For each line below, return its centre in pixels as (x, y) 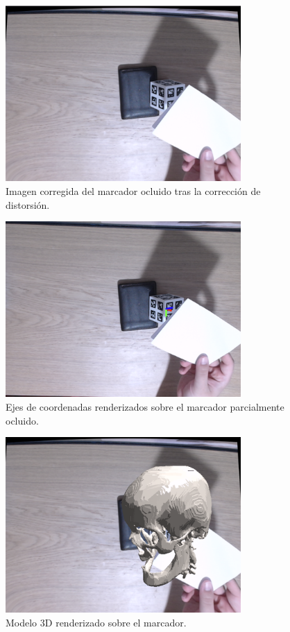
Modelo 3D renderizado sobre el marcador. (96, 622)
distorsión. (28, 204)
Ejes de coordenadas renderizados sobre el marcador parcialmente (145, 406)
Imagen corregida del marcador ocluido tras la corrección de (133, 190)
